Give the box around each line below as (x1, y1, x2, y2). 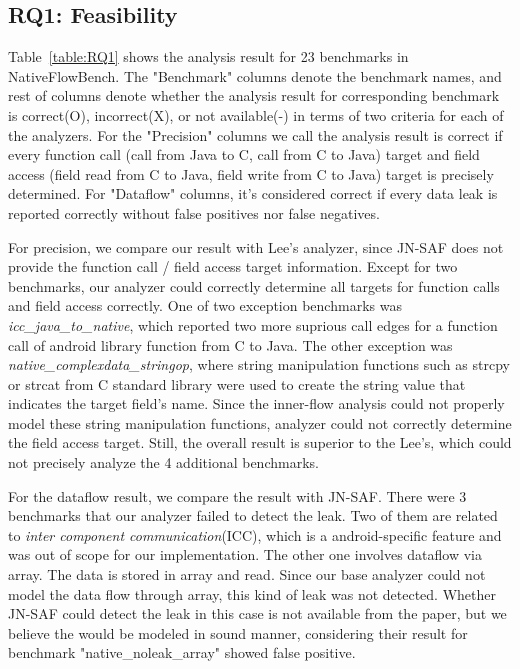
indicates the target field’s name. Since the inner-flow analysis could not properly (8, 393, 505, 414)
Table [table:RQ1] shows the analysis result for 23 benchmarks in (8, 46, 409, 67)
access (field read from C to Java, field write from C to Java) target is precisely (8, 163, 494, 184)
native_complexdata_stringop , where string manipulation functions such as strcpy (8, 354, 510, 375)
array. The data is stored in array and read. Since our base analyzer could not (8, 564, 486, 585)
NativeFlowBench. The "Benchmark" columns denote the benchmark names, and (8, 65, 502, 86)
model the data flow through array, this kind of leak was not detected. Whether (8, 583, 496, 604)
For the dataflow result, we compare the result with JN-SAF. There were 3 (8, 485, 467, 506)
